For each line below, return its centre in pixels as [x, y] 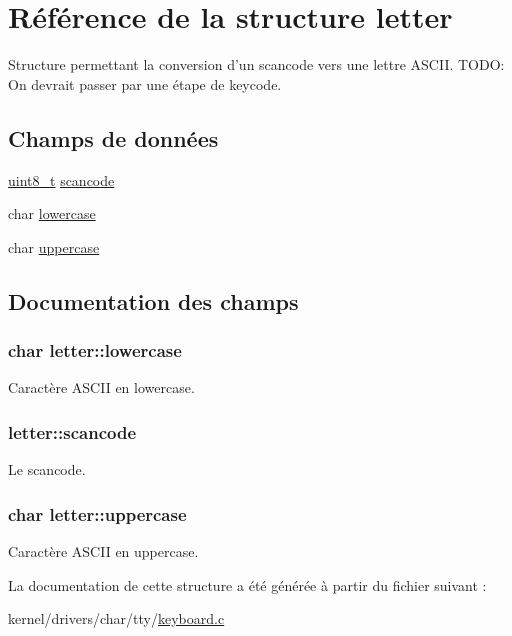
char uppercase [54, 246]
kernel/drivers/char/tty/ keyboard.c [116, 618]
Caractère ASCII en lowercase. [101, 387]
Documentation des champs [153, 300]
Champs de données [113, 137]
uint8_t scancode [61, 179]
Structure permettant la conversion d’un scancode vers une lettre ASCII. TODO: [256, 64]
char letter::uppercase [97, 513]
